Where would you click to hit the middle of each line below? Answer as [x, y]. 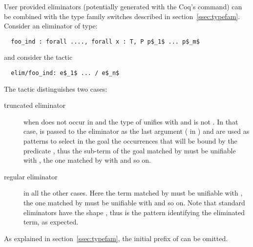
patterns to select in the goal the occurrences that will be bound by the [130, 141]
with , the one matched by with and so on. [87, 160]
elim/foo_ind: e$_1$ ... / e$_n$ [65, 73]
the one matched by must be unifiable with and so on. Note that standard [134, 203]
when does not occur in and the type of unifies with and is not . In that [131, 121]
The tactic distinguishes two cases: [56, 88]
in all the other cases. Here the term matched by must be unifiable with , [133, 193]
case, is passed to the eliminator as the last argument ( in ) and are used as [137, 131]
